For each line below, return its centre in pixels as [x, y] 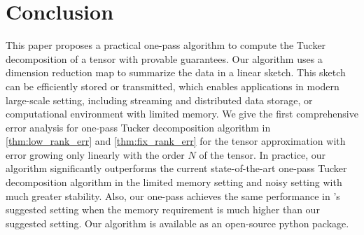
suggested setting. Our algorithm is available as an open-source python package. [177, 223]
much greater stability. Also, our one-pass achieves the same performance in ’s [173, 195]
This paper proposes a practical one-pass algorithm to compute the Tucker [166, 45]
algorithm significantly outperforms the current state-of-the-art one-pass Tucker [176, 168]
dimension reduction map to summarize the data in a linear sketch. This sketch [176, 72]
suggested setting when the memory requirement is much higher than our [163, 209]
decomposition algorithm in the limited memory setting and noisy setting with [174, 182]
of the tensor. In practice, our [262, 154]
